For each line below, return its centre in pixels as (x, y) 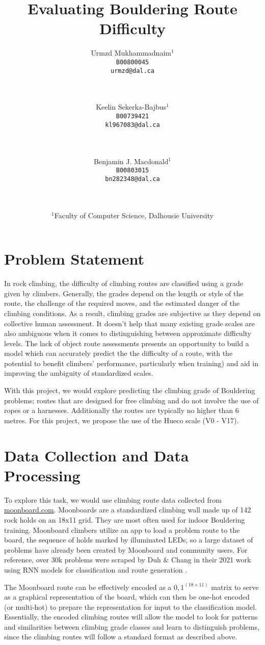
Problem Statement (74, 259)
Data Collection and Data (97, 455)
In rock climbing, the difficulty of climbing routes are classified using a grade (124, 283)
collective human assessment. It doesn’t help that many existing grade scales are (129, 323)
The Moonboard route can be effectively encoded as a (88, 587)
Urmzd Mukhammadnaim (131, 53)
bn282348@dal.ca (132, 179)
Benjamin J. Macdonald (131, 161)
